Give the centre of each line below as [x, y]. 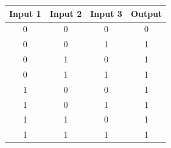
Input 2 [66, 13]
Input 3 [106, 13]
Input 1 [25, 13]
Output [146, 13]
